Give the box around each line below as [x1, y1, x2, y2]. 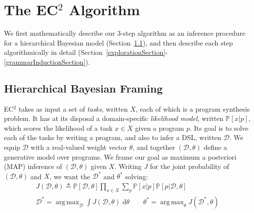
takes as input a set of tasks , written [19, 103, 128, 114]
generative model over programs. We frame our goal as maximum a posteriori [4, 151, 237, 162]
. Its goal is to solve [189, 122, 249, 133]
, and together [132, 142, 175, 152]
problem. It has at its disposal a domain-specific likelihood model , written [4, 113, 224, 123]
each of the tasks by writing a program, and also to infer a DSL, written [4, 132, 221, 142]
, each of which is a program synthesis [135, 103, 250, 114]
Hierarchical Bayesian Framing [4, 80, 163, 95]
